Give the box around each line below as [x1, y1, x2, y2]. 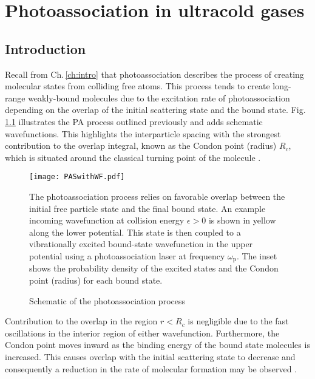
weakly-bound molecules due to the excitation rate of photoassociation [28, 91, 290, 104]
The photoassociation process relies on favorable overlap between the [29, 189, 285, 202]
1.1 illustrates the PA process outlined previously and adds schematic [5, 115, 263, 128]
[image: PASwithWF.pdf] [29, 172, 125, 182]
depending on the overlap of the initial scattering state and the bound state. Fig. [5, 103, 306, 116]
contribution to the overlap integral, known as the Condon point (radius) [5, 139, 277, 152]
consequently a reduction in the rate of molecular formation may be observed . [5, 362, 297, 375]
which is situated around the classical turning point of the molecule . [5, 151, 261, 163]
